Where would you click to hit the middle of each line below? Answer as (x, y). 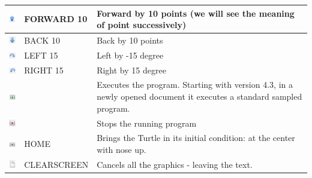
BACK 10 (42, 40)
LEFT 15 (41, 55)
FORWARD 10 (56, 19)
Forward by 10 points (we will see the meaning (196, 13)
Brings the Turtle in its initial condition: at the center (196, 138)
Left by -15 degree (130, 55)
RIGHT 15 (44, 70)
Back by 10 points (130, 40)
